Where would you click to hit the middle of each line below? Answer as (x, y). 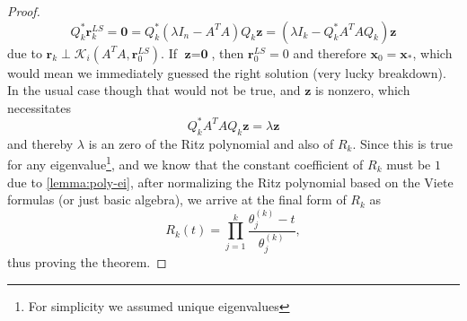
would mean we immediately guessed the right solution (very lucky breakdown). (227, 72)
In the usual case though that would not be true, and (154, 90)
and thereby (40, 143)
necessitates (39, 107)
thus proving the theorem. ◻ (87, 262)
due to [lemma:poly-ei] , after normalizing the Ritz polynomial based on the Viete (230, 182)
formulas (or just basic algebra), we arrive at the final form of (177, 200)
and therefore (330, 52)
